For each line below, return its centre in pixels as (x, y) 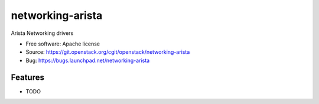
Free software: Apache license (63, 44)
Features (27, 77)
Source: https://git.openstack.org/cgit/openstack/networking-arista (108, 52)
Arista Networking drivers (42, 33)
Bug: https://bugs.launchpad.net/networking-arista (88, 60)
